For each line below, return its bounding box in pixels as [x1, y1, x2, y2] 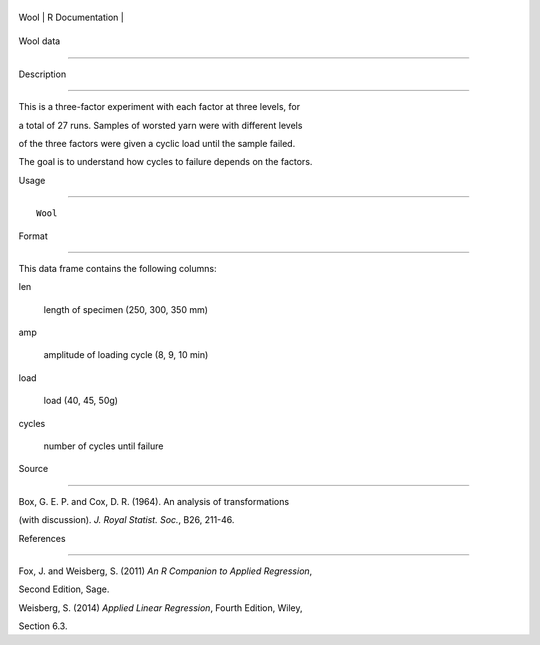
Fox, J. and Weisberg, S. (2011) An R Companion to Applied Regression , [18, 565, 313, 577]
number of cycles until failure [43, 440, 164, 452]
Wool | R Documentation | [18, 11, 124, 23]
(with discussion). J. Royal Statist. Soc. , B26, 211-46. [18, 514, 235, 526]
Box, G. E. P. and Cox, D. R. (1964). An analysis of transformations [18, 495, 290, 507]
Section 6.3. [18, 620, 68, 632]
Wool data [18, 35, 61, 47]
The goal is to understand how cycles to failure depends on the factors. [18, 156, 313, 168]
